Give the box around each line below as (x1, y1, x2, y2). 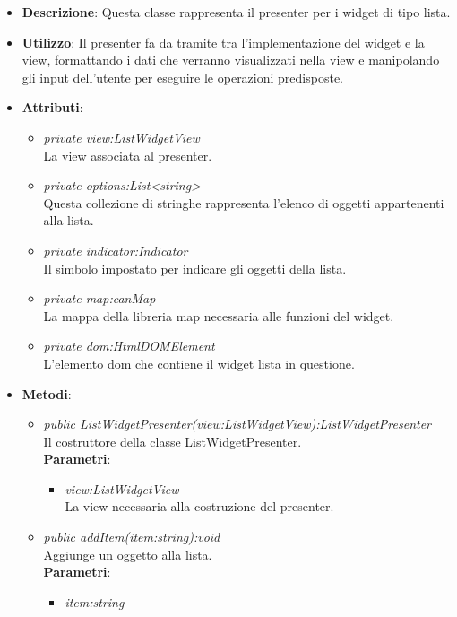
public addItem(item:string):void (43, 527, 220, 546)
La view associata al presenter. (43, 145, 212, 164)
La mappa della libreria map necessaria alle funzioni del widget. (43, 306, 394, 325)
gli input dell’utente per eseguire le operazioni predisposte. (22, 67, 343, 86)
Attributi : (22, 98, 83, 117)
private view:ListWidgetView (43, 127, 200, 146)
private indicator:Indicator (43, 240, 188, 259)
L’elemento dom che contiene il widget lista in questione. (43, 353, 355, 372)
